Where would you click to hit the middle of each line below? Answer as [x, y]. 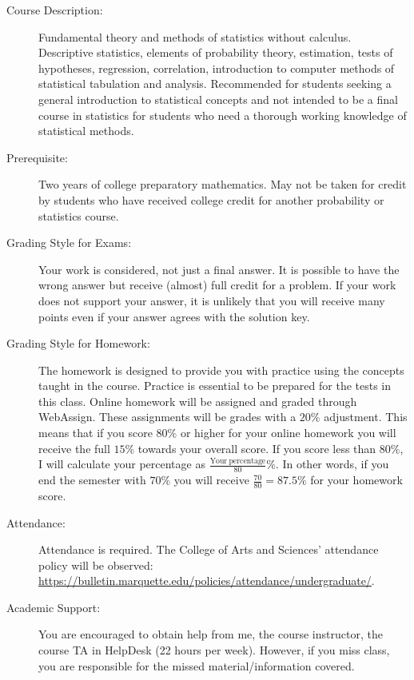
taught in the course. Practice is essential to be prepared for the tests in [215, 386]
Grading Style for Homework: [78, 343]
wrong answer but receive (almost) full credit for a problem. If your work [217, 285]
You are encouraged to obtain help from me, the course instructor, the [211, 634]
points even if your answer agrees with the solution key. [174, 316]
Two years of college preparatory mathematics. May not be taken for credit [223, 184]
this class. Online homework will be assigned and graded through [198, 401]
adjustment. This [366, 417]
